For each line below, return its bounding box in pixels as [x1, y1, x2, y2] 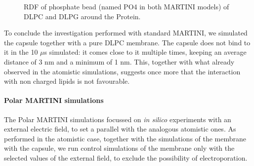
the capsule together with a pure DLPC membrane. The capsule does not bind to [4, 37, 251, 47]
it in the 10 [4, 47, 38, 57]
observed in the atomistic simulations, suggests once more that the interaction [4, 66, 241, 76]
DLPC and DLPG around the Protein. [24, 11, 141, 21]
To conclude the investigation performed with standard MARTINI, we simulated [4, 28, 248, 38]
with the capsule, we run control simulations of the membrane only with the [4, 143, 235, 153]
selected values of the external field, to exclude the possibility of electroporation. [4, 152, 248, 163]
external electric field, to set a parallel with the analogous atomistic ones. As [4, 124, 236, 134]
